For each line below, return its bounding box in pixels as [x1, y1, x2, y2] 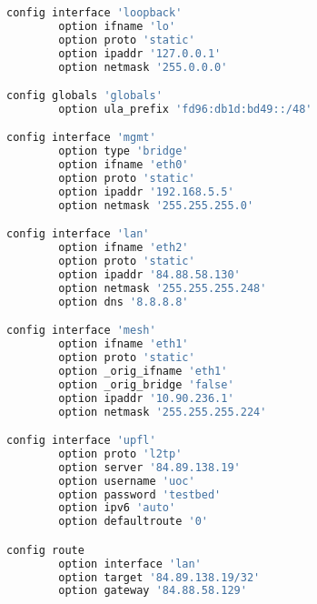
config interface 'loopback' [6, 6, 183, 19]
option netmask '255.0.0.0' [58, 60, 228, 74]
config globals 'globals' [6, 89, 163, 103]
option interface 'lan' [58, 557, 202, 570]
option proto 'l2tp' [58, 447, 183, 460]
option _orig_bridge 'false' [58, 377, 234, 391]
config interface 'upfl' [6, 434, 156, 448]
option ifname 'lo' [58, 19, 176, 33]
